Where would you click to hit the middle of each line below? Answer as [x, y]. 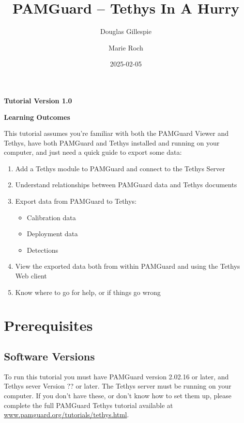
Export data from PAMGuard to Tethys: [76, 201]
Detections [43, 250]
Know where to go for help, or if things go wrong [88, 292]
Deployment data [52, 234]
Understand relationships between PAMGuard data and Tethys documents [126, 185]
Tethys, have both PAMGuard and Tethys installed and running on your [112, 142]
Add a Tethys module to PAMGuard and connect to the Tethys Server [120, 168]
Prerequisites [48, 325]
